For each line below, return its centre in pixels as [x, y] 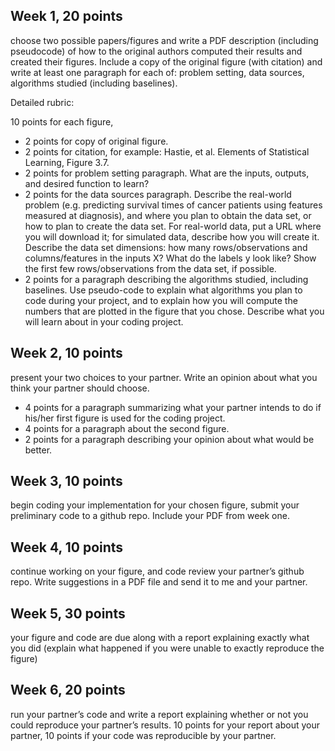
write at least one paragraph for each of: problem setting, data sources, [157, 72]
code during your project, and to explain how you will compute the [161, 300]
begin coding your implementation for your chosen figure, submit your [155, 505]
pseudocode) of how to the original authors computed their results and [156, 51]
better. [38, 450]
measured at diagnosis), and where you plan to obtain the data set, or [168, 215]
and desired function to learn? [87, 183]
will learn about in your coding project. [104, 321]
